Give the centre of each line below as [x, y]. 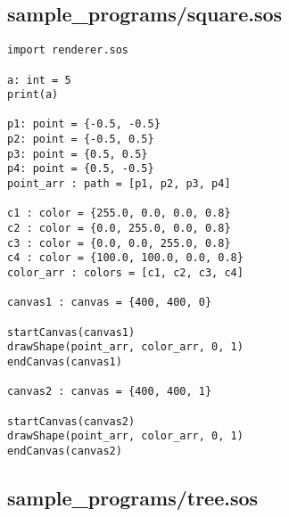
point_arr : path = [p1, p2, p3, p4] [119, 184]
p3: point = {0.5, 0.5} [78, 154]
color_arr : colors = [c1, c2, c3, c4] [125, 273]
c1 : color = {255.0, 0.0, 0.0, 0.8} [119, 213]
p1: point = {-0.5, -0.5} [84, 124]
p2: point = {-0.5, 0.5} [81, 140]
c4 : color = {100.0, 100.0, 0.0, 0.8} [125, 258]
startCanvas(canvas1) [71, 332]
